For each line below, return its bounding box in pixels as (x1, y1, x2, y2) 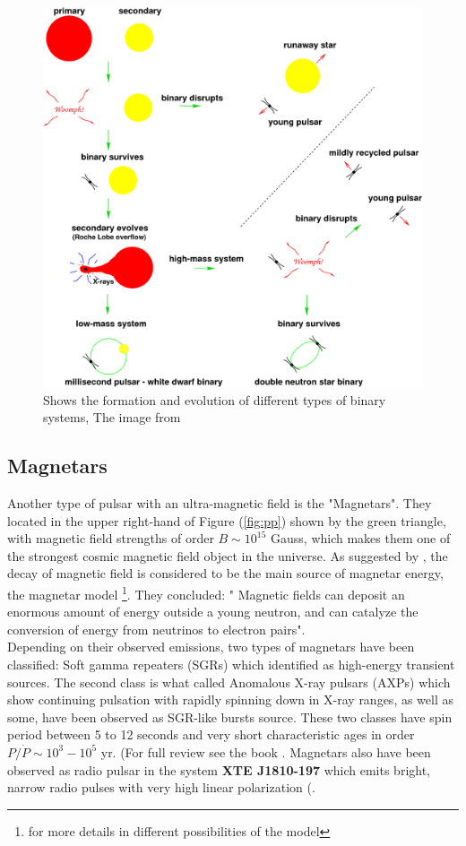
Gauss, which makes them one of (271, 529, 451, 548)
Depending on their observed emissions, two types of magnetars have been (7, 637, 415, 656)
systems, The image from (43, 408, 181, 427)
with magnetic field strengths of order (7, 529, 214, 548)
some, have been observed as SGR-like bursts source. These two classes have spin (7, 707, 453, 726)
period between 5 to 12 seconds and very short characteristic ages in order (7, 725, 415, 744)
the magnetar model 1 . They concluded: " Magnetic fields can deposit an (7, 582, 405, 603)
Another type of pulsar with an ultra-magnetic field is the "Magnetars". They (7, 493, 432, 512)
